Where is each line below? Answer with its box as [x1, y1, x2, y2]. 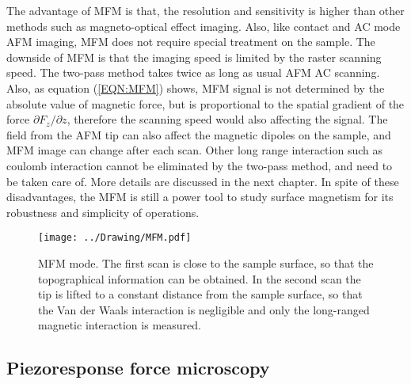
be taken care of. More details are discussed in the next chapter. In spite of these [6, 173, 399, 189]
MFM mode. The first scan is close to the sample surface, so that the [38, 254, 374, 271]
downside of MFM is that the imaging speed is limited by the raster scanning [6, 48, 382, 65]
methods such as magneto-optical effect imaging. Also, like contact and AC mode [6, 17, 401, 34]
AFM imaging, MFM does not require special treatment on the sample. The [6, 33, 375, 50]
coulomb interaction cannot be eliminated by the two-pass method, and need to [6, 157, 393, 173]
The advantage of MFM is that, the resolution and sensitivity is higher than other [6, 2, 405, 18]
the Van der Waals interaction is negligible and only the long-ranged [38, 301, 370, 317]
